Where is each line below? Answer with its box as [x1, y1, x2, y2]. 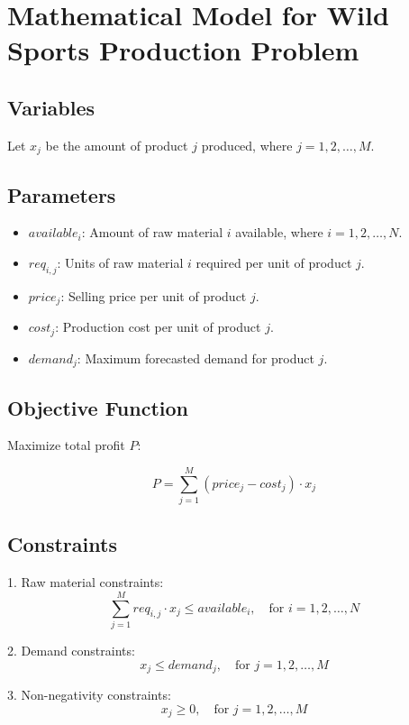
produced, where [201, 135, 293, 154]
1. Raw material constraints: [7, 573, 164, 592]
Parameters [7, 180, 116, 208]
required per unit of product [195, 253, 352, 272]
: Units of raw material [57, 253, 184, 272]
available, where [235, 223, 323, 242]
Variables [7, 93, 95, 121]
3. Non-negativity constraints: [7, 685, 171, 704]
